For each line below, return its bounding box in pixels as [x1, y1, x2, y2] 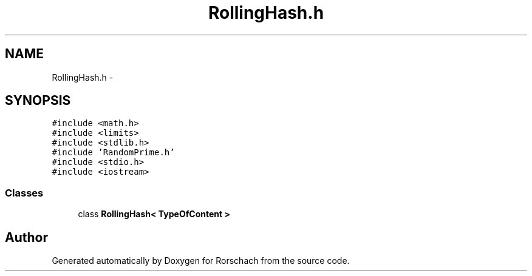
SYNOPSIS [5, 93, 71, 109]
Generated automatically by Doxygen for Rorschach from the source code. [52, 255, 350, 266]
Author [5, 229, 48, 245]
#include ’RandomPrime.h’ [52, 147, 175, 158]
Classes [5, 186, 44, 199]
